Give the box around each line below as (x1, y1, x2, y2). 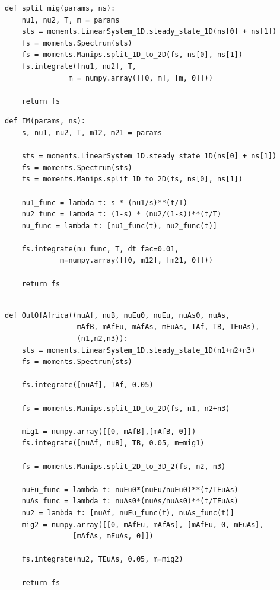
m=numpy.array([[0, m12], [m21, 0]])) (60, 256, 213, 265)
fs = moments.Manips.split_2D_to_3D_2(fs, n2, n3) (21, 462, 226, 471)
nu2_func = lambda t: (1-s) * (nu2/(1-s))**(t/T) (21, 210, 222, 219)
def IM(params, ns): (5, 117, 86, 126)
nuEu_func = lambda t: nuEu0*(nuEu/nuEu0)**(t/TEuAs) (21, 485, 238, 494)
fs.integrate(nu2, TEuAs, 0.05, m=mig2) (21, 555, 183, 564)
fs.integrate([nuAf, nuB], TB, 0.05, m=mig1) (21, 439, 205, 448)
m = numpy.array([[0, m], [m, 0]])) (68, 74, 213, 82)
